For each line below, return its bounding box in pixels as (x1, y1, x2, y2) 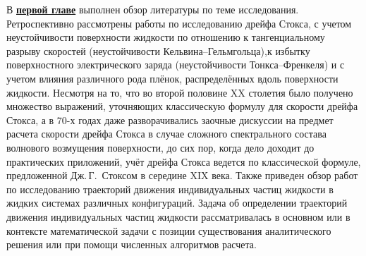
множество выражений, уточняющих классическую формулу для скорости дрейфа (6, 99, 358, 114)
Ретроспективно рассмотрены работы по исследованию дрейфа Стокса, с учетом (6, 16, 352, 30)
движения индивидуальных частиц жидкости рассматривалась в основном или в (6, 209, 350, 224)
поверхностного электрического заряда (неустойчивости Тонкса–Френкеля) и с (6, 57, 345, 72)
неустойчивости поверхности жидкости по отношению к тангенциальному (6, 30, 325, 44)
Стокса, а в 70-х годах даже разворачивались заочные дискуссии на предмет (6, 112, 334, 127)
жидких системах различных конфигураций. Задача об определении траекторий (6, 195, 348, 210)
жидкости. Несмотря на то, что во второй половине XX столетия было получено (6, 85, 353, 99)
